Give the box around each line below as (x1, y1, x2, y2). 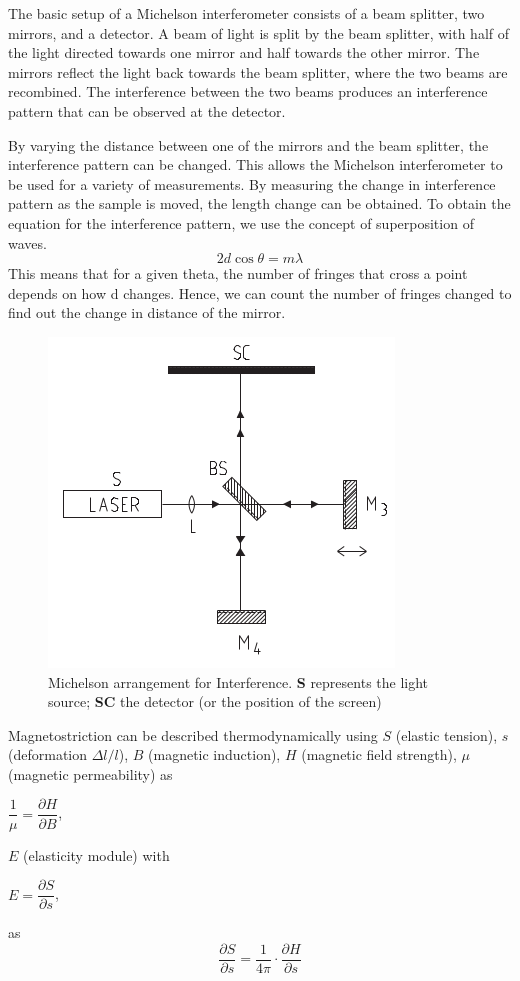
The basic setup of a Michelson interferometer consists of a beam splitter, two (8, 3, 485, 23)
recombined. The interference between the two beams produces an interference (8, 81, 488, 102)
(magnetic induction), (148, 744, 281, 765)
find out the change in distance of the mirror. (8, 302, 286, 323)
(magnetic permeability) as (8, 763, 173, 784)
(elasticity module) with (23, 844, 170, 865)
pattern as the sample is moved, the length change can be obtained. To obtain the (8, 193, 511, 214)
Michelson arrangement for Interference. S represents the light (48, 671, 429, 692)
